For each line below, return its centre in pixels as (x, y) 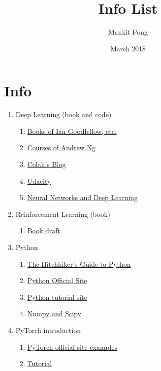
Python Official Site (57, 280)
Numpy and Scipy (54, 313)
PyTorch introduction (48, 330)
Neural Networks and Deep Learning (82, 197)
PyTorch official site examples (72, 347)
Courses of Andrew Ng (61, 147)
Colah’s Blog (47, 164)
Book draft (44, 230)
